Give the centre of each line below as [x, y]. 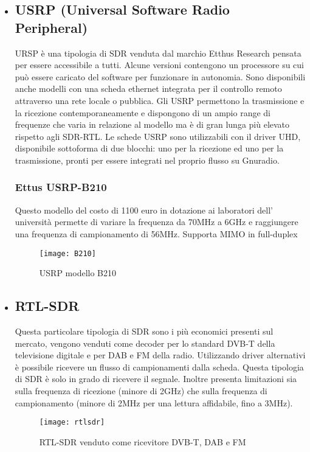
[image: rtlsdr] [72, 422]
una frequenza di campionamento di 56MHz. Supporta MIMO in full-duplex [156, 233]
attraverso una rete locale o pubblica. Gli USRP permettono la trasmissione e [160, 100]
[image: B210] [67, 253]
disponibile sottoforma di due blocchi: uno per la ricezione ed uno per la [149, 148]
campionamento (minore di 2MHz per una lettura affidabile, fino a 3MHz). [154, 402]
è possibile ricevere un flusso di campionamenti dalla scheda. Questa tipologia [159, 367]
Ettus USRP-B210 [61, 187]
